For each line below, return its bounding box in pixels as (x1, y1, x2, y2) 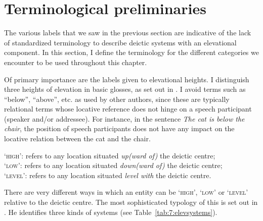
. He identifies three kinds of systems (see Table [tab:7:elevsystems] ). (4, 206, 217, 217)
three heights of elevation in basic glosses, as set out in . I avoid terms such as (4, 84, 246, 94)
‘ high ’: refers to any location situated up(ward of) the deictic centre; (4, 150, 215, 160)
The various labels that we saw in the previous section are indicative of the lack (4, 27, 251, 38)
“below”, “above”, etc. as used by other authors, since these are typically (4, 93, 230, 104)
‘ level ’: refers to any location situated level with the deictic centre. (4, 170, 211, 180)
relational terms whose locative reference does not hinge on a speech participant (4, 103, 252, 114)
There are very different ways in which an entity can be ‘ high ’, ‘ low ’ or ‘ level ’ (4, 187, 248, 197)
